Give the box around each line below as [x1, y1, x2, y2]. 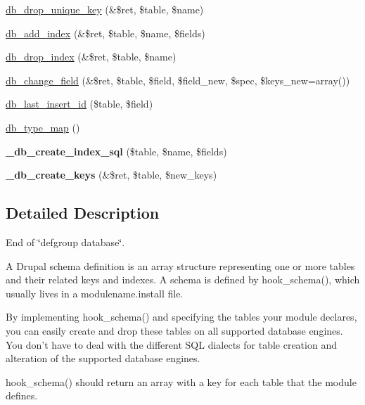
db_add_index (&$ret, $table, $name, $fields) [6, 25, 205, 40]
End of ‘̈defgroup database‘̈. [6, 234, 125, 249]
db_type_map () [6, 120, 80, 134]
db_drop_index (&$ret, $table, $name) [6, 49, 177, 64]
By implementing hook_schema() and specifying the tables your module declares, [6, 309, 357, 324]
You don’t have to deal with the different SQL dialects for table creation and [6, 337, 337, 352]
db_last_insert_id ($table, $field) [6, 96, 153, 111]
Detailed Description [6, 202, 160, 224]
